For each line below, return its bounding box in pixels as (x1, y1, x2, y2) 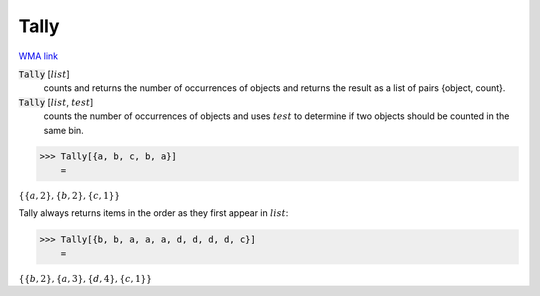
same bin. (43, 124, 84, 136)
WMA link (18, 50, 59, 62)
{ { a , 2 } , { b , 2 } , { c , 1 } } (18, 190, 120, 201)
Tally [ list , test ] (18, 96, 94, 108)
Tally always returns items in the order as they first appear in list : (18, 207, 289, 219)
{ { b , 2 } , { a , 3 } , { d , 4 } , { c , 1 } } (18, 273, 152, 284)
